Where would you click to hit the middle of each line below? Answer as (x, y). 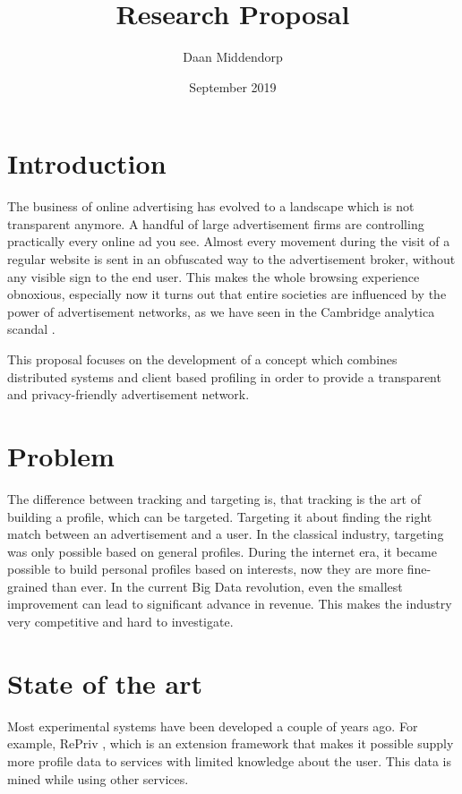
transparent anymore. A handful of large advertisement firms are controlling (216, 223)
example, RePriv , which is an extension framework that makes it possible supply (231, 743)
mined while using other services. (98, 778)
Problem (61, 455)
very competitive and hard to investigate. (120, 622)
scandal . (31, 329)
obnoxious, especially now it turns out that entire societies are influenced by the (227, 294)
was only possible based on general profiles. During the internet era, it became (222, 551)
